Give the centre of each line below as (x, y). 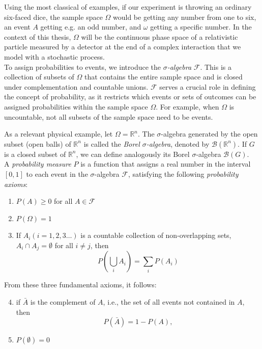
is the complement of (63, 301)
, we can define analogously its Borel (133, 154)
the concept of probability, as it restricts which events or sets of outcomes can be (130, 97)
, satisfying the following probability (183, 173)
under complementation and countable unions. (76, 86)
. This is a (216, 66)
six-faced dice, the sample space (53, 17)
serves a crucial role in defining (208, 86)
